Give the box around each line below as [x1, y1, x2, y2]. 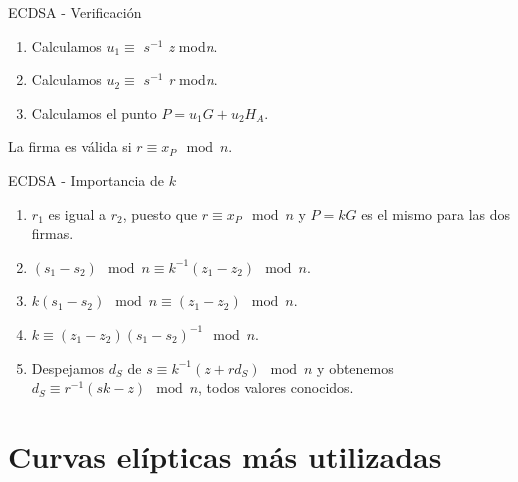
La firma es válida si [8, 136, 132, 157]
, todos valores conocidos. [198, 377, 354, 398]
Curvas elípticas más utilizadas [8, 435, 442, 476]
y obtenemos [317, 357, 394, 378]
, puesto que [122, 203, 198, 224]
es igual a [48, 203, 107, 224]
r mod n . [168, 69, 218, 90]
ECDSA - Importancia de [8, 169, 164, 190]
